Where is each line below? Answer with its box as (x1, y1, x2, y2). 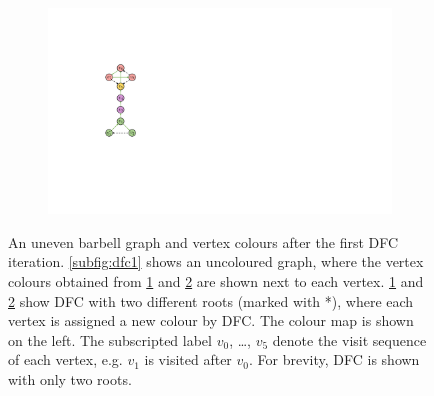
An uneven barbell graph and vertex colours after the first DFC (8, 231, 399, 252)
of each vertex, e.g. (8, 349, 123, 370)
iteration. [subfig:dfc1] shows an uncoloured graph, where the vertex (8, 251, 424, 272)
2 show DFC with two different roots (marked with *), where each (8, 290, 414, 311)
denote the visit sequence (272, 329, 427, 350)
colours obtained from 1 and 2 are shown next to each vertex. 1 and (8, 271, 424, 292)
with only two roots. (8, 369, 132, 390)
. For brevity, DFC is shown (249, 349, 420, 370)
